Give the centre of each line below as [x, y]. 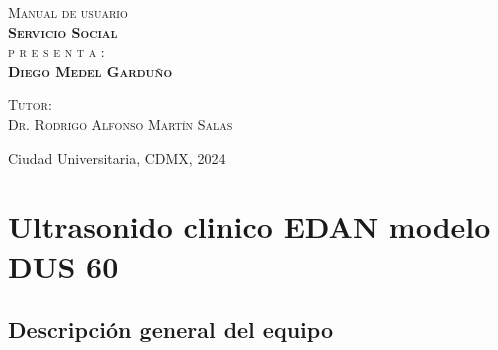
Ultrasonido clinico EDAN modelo [249, 226]
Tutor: [30, 104]
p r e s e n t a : [56, 51]
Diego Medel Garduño [90, 70]
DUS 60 [63, 265]
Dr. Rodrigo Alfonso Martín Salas [120, 123]
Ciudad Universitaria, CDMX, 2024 [117, 157]
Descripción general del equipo [170, 329]
